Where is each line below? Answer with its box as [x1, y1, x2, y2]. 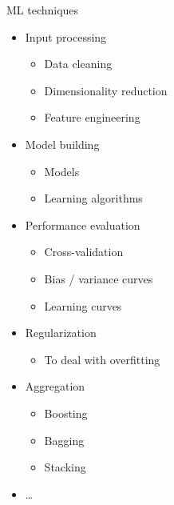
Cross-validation [44, 243, 124, 260]
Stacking [44, 459, 86, 475]
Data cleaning [44, 55, 113, 72]
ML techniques [6, 2, 79, 18]
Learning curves [44, 297, 122, 314]
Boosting [44, 404, 88, 421]
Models [44, 162, 80, 179]
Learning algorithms [44, 190, 143, 206]
